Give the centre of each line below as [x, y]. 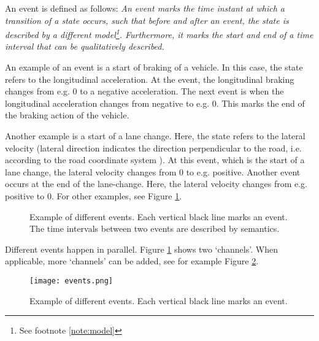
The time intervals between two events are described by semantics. [155, 228]
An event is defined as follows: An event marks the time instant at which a [145, 8]
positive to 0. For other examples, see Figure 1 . [94, 195]
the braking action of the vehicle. [67, 115]
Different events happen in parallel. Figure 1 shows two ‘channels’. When [141, 249]
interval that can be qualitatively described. [85, 46]
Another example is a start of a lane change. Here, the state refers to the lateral [155, 136]
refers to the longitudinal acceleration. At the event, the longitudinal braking [150, 79]
